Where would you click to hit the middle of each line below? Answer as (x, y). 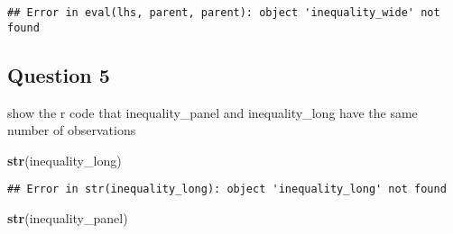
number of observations (72, 130)
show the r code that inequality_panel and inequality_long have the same (213, 112)
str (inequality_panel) (68, 217)
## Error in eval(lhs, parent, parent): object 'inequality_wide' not (224, 13)
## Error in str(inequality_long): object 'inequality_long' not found (227, 189)
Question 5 (59, 74)
